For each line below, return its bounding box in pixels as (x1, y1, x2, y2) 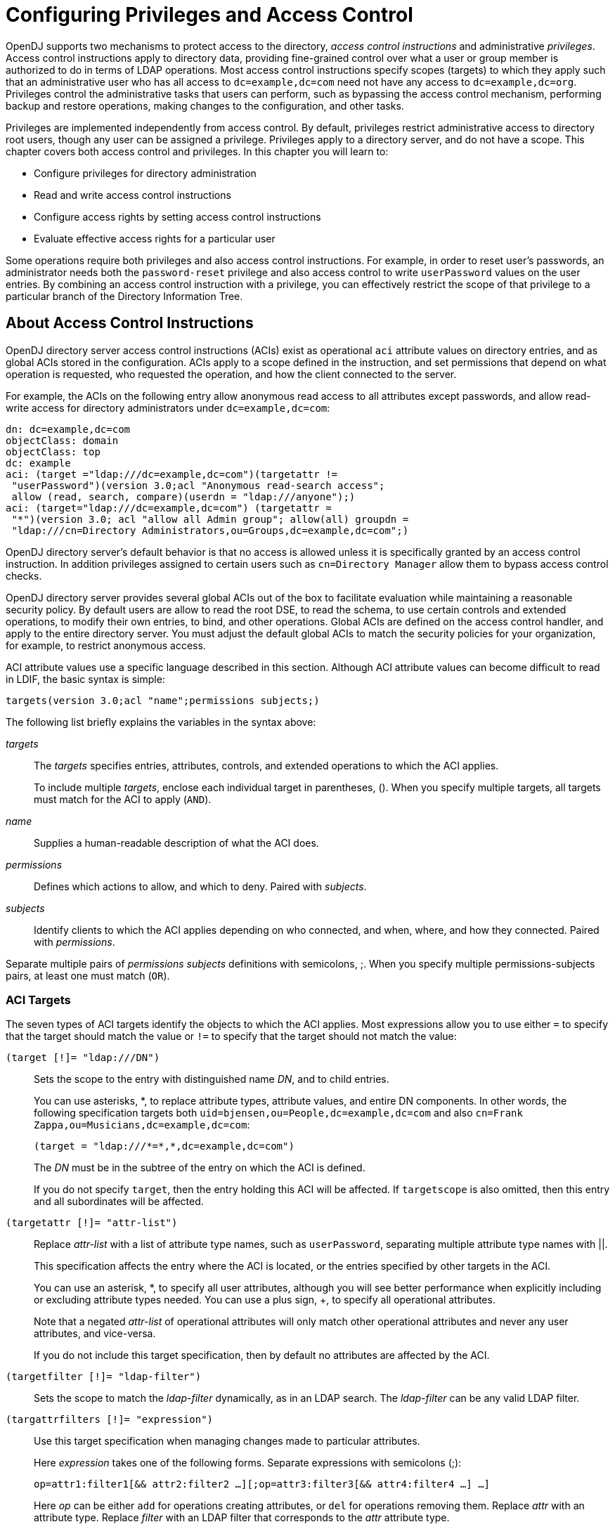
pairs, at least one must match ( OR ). (6, 969, 170, 982)
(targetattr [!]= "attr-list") (6, 1217, 178, 1229)
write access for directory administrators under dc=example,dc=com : (6, 401, 330, 414)
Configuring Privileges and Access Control (6, 3, 413, 27)
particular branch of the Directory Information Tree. (6, 289, 243, 302)
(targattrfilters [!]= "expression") (6, 1414, 214, 1426)
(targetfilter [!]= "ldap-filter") (6, 1371, 202, 1383)
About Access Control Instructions (6, 314, 254, 332)
